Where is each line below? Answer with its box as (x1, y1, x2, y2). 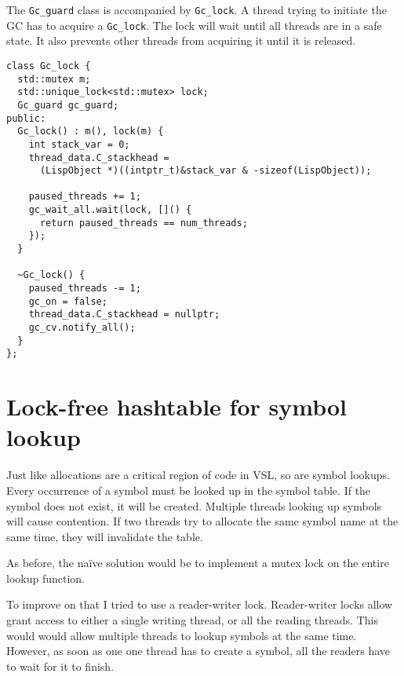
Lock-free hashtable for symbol (6, 390, 347, 423)
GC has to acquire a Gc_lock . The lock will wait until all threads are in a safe (6, 16, 382, 33)
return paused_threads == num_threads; (39, 217, 248, 229)
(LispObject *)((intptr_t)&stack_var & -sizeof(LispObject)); (39, 165, 372, 177)
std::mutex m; (17, 73, 91, 85)
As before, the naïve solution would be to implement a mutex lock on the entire (6, 554, 389, 571)
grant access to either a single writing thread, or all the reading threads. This (6, 612, 378, 628)
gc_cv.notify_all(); (28, 322, 136, 334)
